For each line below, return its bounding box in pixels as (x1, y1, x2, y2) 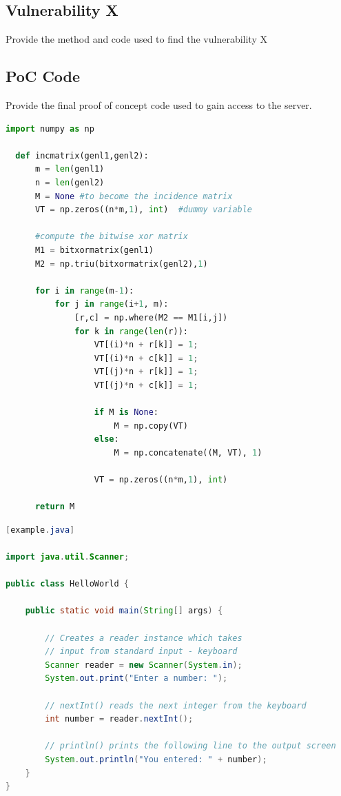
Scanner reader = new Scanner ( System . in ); (45, 660, 242, 670)
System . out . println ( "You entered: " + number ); (45, 754, 267, 764)
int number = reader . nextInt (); (45, 714, 194, 724)
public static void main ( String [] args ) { (25, 606, 223, 616)
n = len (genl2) (34, 177, 105, 187)
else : (94, 434, 119, 445)
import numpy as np (6, 123, 94, 134)
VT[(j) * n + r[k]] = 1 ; (94, 367, 198, 377)
